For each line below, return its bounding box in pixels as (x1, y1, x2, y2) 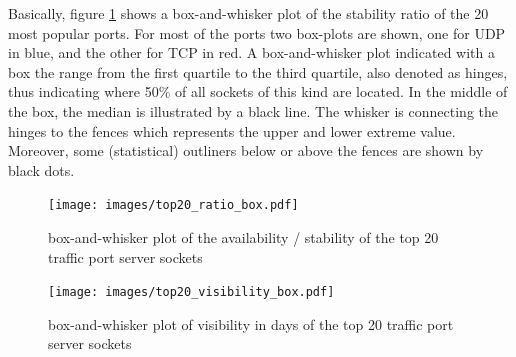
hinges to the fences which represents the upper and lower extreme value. (8, 120, 456, 141)
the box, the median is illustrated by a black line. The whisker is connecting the (8, 100, 498, 121)
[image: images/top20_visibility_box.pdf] (48, 285, 335, 300)
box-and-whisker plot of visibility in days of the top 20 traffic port (48, 313, 454, 334)
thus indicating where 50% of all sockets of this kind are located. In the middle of (8, 81, 508, 102)
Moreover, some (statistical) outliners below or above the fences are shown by (8, 140, 484, 161)
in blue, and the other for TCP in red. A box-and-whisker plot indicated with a (8, 42, 495, 63)
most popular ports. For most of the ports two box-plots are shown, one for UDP (8, 22, 506, 43)
